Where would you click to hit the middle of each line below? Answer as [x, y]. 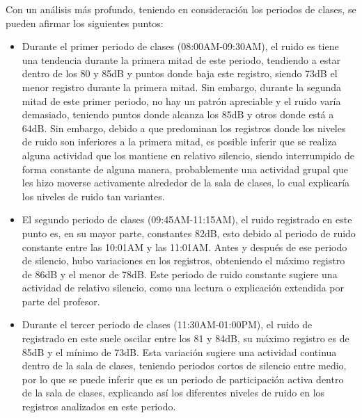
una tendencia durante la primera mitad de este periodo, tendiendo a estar [181, 59]
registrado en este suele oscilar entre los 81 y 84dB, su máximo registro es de [186, 338]
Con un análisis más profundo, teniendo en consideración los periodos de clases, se [181, 9]
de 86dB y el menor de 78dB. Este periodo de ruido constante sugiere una [180, 274]
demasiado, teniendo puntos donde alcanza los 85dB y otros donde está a [178, 114]
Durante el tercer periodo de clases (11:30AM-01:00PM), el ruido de [167, 324]
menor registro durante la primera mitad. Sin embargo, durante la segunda [182, 87]
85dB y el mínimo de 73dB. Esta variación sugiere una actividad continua [179, 352]
